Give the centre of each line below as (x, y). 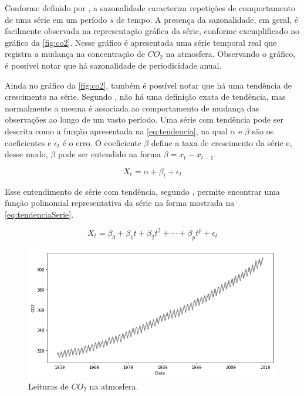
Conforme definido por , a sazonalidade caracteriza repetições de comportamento (150, 8)
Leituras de (48, 386)
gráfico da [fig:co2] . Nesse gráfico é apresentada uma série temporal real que (141, 42)
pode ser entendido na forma (109, 154)
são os (263, 131)
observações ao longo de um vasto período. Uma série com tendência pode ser (144, 119)
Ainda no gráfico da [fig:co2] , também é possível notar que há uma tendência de (148, 85)
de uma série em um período (56, 19)
